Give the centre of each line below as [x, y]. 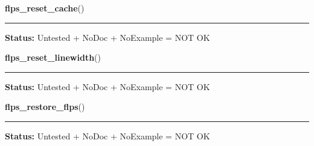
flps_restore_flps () [45, 107]
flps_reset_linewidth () [53, 57]
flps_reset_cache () [45, 8]
